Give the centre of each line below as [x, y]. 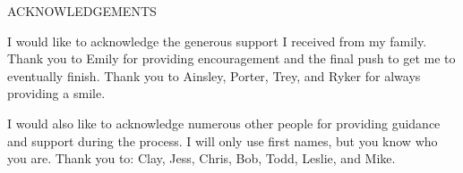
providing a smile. [56, 93]
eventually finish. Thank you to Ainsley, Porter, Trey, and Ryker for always [214, 75]
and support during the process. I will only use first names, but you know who [223, 140]
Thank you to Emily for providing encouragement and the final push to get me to [231, 58]
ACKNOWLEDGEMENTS [82, 11]
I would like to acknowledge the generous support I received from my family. [217, 41]
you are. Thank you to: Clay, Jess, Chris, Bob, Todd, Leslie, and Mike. [201, 158]
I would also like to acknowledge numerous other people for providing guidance [224, 123]
